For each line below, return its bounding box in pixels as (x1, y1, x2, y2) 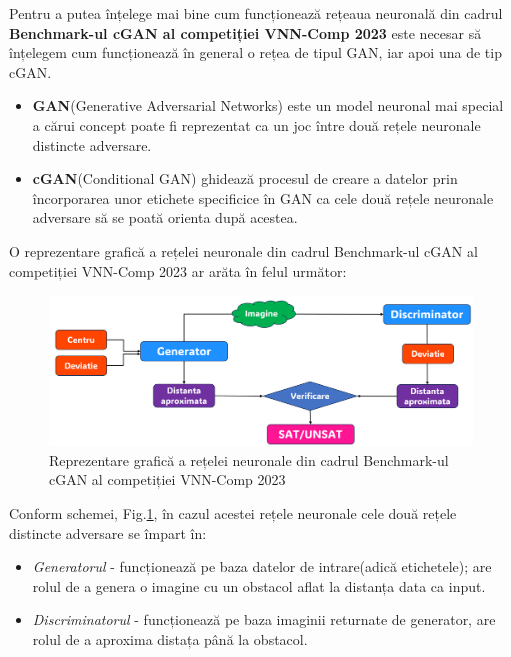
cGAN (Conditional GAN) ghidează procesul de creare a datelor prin (32, 168, 458, 189)
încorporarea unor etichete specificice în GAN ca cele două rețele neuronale (32, 187, 494, 208)
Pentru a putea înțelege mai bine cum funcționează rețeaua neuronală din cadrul (9, 3, 503, 23)
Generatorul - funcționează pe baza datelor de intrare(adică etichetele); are (32, 556, 492, 577)
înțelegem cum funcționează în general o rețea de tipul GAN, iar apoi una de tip (9, 42, 502, 63)
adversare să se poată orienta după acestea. (32, 207, 298, 228)
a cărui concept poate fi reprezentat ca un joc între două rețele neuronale (32, 114, 481, 135)
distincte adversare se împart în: (9, 522, 207, 543)
